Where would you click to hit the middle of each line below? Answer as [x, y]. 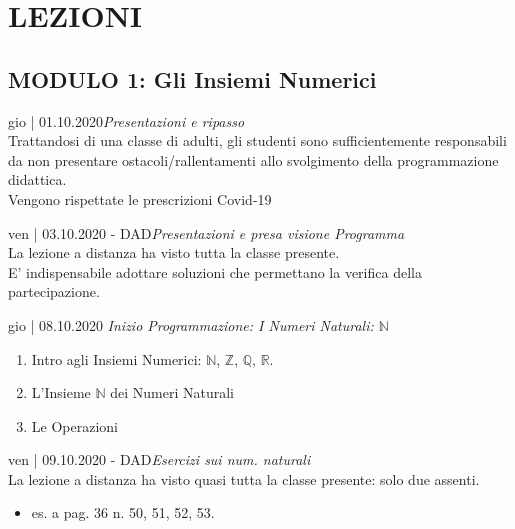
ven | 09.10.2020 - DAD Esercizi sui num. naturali [159, 459]
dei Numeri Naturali [172, 392]
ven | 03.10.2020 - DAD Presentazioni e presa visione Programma [206, 232]
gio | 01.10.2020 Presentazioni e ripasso [126, 120]
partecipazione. [54, 291]
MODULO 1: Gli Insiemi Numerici [192, 78]
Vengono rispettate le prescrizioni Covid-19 [140, 198]
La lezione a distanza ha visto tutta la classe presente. [174, 252]
